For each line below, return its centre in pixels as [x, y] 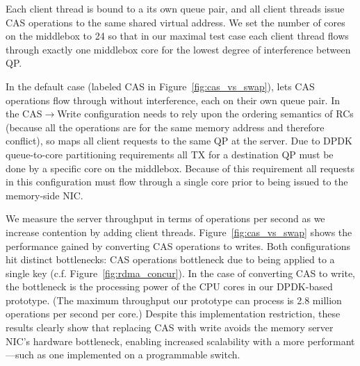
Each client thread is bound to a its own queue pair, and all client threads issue [175, 8]
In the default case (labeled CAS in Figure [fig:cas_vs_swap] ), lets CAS [160, 86]
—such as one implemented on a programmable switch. [123, 355]
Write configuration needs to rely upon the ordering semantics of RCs [205, 114]
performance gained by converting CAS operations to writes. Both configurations [178, 246]
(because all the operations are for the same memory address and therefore [165, 127]
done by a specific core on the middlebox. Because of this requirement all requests [180, 168]
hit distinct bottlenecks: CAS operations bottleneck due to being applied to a [170, 259]
